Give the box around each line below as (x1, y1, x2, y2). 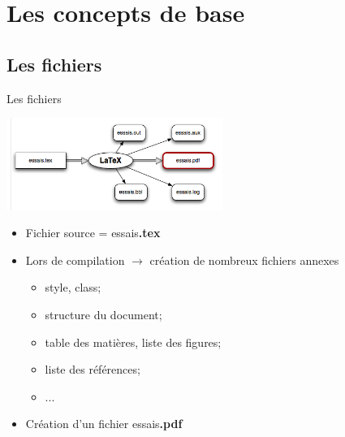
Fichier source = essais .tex (25, 224, 161, 241)
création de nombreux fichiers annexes (149, 251, 339, 268)
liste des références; (45, 361, 140, 378)
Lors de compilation (25, 251, 125, 268)
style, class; (45, 279, 101, 296)
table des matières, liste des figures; (45, 333, 222, 350)
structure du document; (45, 305, 162, 322)
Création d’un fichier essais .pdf (25, 415, 183, 432)
